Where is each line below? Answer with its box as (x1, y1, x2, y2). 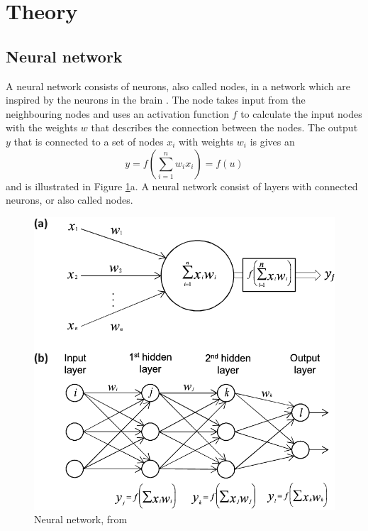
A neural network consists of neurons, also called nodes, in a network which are (6, 78, 350, 93)
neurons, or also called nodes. (6, 192, 133, 207)
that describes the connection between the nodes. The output (91, 120, 358, 135)
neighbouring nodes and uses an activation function (6, 106, 229, 121)
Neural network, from (34, 512, 128, 527)
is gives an (250, 133, 295, 148)
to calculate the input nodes (240, 106, 362, 121)
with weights (179, 133, 234, 148)
